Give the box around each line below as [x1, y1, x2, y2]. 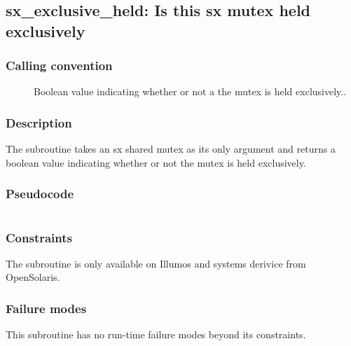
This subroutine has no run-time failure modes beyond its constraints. [6, 327, 306, 342]
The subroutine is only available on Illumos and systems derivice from [6, 256, 306, 270]
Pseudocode [6, 185, 74, 202]
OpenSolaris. [6, 270, 60, 284]
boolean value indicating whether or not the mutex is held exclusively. [6, 155, 306, 169]
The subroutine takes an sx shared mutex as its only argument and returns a [6, 141, 336, 156]
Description [6, 113, 72, 131]
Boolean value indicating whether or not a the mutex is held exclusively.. [34, 84, 347, 99]
